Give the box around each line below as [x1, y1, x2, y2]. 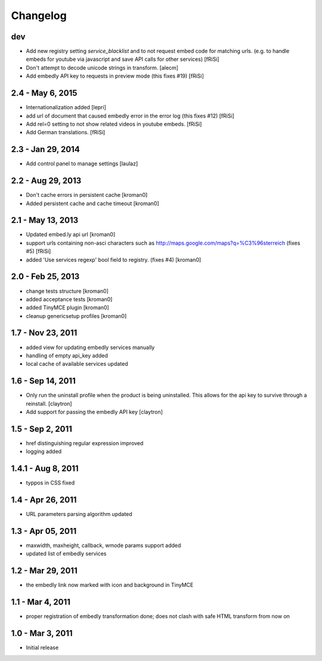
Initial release [26, 644, 59, 651]
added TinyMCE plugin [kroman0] [26, 304, 110, 311]
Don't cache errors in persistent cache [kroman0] [26, 191, 148, 199]
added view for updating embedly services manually [26, 344, 155, 351]
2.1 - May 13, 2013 [11, 215, 79, 226]
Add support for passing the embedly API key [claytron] [26, 409, 163, 416]
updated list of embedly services [26, 550, 107, 557]
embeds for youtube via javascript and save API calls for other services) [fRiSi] [26, 55, 220, 63]
